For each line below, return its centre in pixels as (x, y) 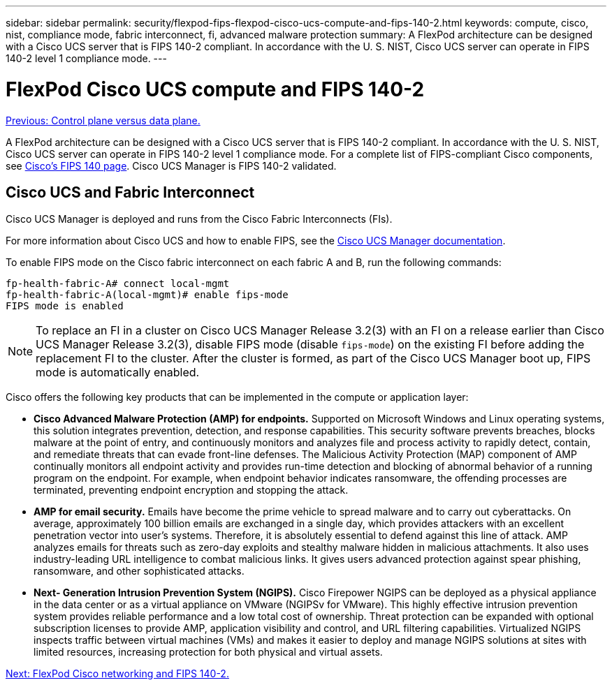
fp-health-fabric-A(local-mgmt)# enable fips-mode (147, 295)
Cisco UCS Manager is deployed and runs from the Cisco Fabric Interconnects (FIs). (199, 219)
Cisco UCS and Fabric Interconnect (130, 192)
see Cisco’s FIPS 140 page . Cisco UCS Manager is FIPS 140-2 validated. (171, 165)
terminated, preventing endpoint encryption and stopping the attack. (191, 490)
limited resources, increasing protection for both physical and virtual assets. (208, 652)
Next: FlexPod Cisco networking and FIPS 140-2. (117, 674)
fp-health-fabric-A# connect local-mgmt (118, 284)
